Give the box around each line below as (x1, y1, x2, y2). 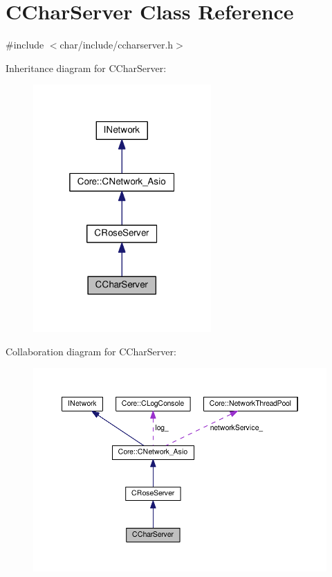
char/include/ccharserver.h (59, 37, 174, 52)
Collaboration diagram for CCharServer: (6, 344, 176, 358)
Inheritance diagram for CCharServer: (6, 60, 167, 75)
